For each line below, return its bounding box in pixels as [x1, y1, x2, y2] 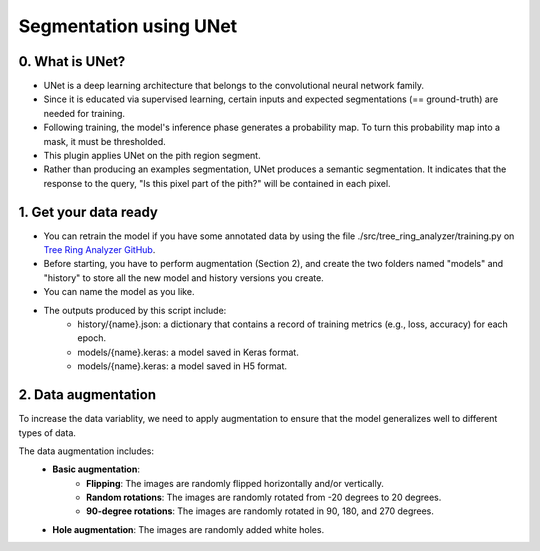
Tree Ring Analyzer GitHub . [43, 244, 156, 256]
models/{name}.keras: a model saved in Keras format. [77, 346, 299, 358]
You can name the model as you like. [43, 286, 195, 298]
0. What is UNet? [18, 53, 126, 70]
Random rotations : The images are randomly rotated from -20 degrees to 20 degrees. [86, 491, 442, 504]
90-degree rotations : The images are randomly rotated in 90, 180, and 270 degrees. [86, 505, 435, 517]
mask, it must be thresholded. [43, 135, 167, 147]
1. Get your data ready [18, 203, 159, 220]
